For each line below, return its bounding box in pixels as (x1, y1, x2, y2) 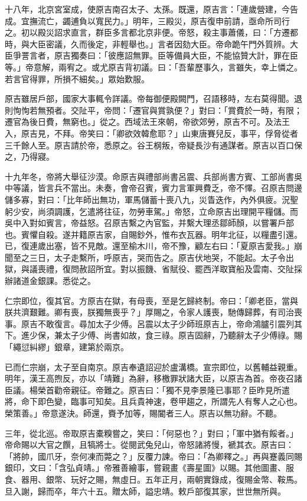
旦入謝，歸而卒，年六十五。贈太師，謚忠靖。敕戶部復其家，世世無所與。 (5, 484, 286, 497)
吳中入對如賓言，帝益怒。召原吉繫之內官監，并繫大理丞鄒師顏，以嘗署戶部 (5, 216, 294, 229)
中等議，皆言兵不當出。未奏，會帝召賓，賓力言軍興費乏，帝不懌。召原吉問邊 (5, 182, 302, 194)
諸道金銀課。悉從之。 (12, 274, 96, 287)
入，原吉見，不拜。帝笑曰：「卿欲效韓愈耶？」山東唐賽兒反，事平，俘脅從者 (5, 127, 298, 139)
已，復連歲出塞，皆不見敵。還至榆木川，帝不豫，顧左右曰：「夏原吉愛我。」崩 (5, 240, 302, 252)
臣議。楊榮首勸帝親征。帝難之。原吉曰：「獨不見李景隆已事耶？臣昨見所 (5, 383, 282, 396)
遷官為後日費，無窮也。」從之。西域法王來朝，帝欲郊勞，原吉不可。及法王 (5, 115, 290, 128)
